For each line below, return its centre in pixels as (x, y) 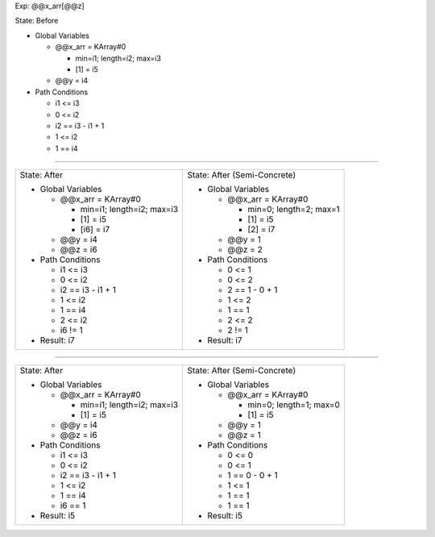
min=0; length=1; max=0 (294, 405)
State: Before (37, 21)
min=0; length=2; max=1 (294, 210)
